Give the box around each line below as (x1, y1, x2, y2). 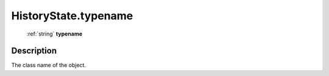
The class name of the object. (11, 62, 87, 69)
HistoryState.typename (11, 9, 133, 22)
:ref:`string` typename (26, 30, 83, 37)
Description (11, 46, 57, 56)
